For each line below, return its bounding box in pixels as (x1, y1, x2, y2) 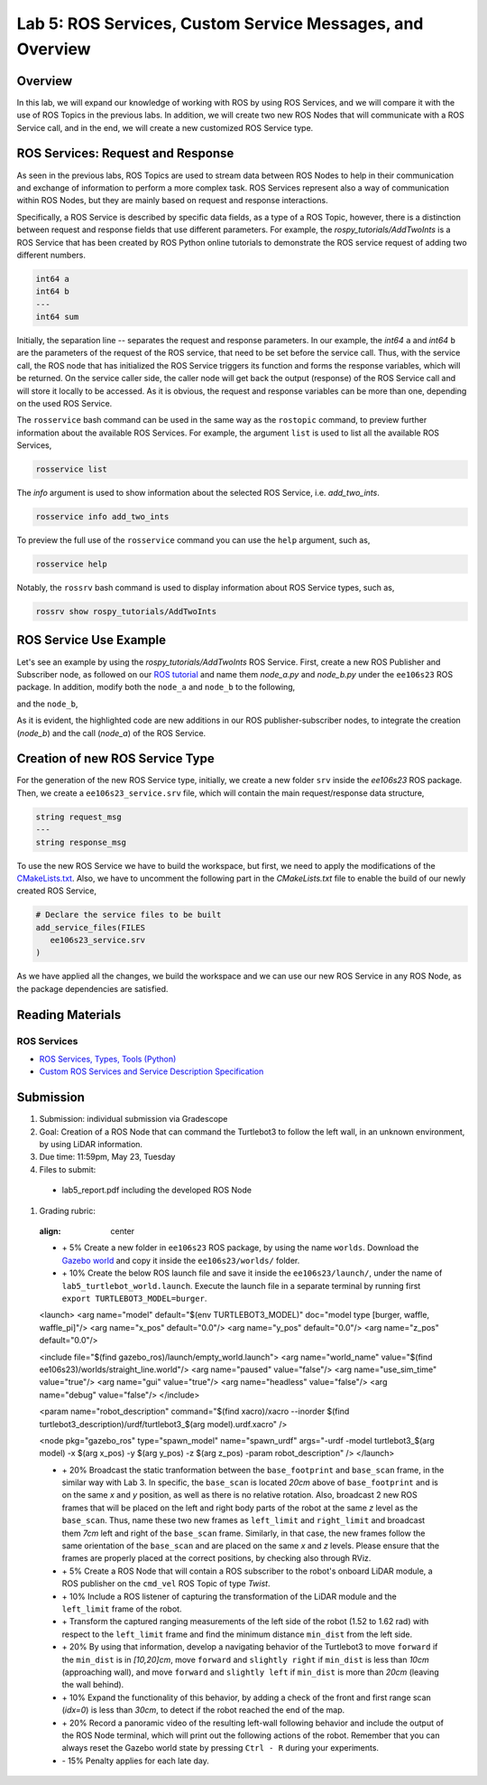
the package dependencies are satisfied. (16, 983, 169, 994)
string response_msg (35, 836, 126, 847)
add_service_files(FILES (35, 922, 146, 932)
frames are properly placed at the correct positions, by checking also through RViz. (61, 1553, 372, 1564)
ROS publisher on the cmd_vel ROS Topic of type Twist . (61, 1578, 271, 1589)
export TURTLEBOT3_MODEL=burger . (61, 1293, 207, 1304)
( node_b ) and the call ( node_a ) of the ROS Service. (16, 727, 207, 738)
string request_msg (35, 811, 122, 822)
